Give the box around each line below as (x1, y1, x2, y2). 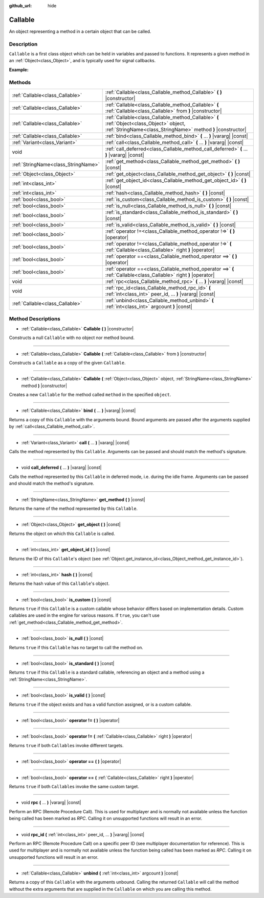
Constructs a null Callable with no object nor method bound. (9, 335, 135, 340)
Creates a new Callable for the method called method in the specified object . (9, 392, 171, 398)
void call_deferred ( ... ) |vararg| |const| (21, 464, 102, 470)
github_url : (9, 3, 32, 8)
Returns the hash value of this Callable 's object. (9, 581, 110, 586)
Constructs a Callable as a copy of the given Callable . (9, 360, 126, 365)
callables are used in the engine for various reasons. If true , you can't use (9, 612, 160, 618)
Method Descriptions (9, 316, 61, 322)
